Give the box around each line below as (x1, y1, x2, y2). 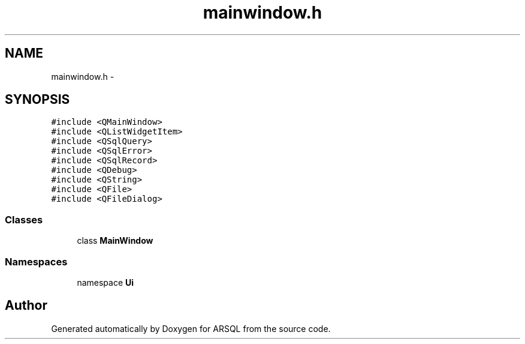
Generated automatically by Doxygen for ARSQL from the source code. (51, 323, 331, 334)
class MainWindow (77, 235, 153, 246)
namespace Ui (77, 277, 134, 288)
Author (5, 298, 47, 313)
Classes (5, 213, 43, 226)
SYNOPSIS (5, 92, 70, 107)
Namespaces (5, 255, 68, 268)
